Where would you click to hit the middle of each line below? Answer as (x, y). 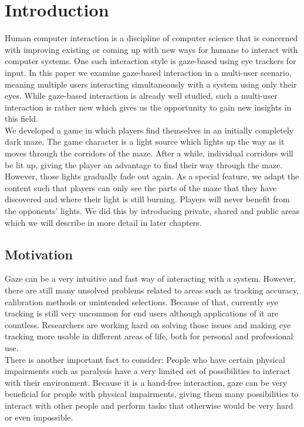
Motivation (39, 254)
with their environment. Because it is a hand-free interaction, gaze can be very (146, 382)
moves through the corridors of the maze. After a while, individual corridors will (149, 153)
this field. (21, 119)
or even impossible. (39, 417)
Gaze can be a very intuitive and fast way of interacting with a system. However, (151, 278)
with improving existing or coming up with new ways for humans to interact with (151, 49)
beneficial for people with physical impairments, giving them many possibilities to (152, 394)
